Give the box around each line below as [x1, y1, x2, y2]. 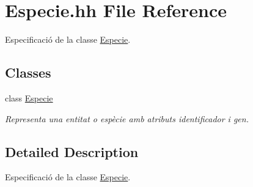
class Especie [5, 91, 53, 104]
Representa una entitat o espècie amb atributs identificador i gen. [5, 112, 249, 125]
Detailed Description [5, 142, 139, 161]
